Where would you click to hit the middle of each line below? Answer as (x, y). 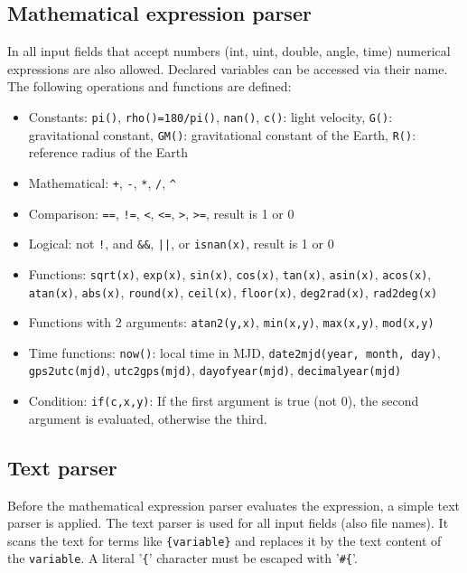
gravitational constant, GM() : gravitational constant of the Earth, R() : (222, 134)
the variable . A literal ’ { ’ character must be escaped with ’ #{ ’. (182, 558)
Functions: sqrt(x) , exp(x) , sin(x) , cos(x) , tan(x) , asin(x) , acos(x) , (230, 273)
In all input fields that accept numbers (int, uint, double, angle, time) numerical (229, 51)
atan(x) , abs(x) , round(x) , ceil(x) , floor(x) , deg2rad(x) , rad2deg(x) (233, 291)
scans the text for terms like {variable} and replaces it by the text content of (224, 540)
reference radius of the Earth (108, 152)
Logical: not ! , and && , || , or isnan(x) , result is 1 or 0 (181, 244)
